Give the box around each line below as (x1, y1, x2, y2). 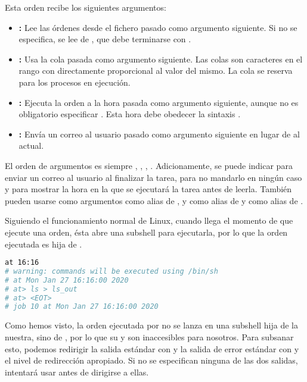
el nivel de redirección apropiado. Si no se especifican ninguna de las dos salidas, (5, 354, 298, 367)
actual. (18, 139, 44, 152)
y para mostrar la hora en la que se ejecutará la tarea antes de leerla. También (5, 183, 292, 195)
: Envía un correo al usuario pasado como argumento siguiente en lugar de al (18, 127, 300, 140)
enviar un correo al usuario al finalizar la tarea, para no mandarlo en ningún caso (5, 171, 302, 183)
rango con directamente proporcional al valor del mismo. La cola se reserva (18, 64, 293, 77)
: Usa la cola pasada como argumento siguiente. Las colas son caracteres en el (18, 52, 303, 65)
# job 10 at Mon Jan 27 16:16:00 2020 (5, 302, 159, 311)
